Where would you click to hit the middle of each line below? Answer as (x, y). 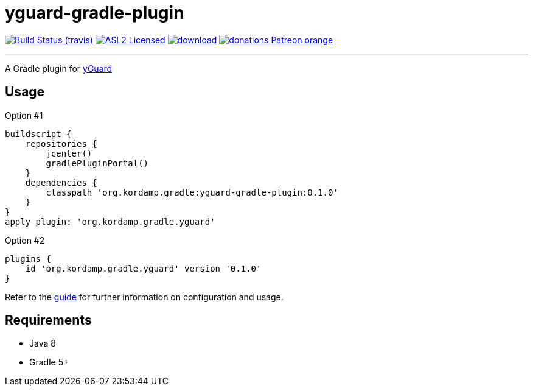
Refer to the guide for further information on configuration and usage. (144, 297)
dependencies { (61, 182)
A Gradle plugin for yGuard (59, 68)
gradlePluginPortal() (97, 163)
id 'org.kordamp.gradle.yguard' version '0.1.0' (143, 268)
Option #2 (25, 240)
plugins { (28, 259)
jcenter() (69, 153)
